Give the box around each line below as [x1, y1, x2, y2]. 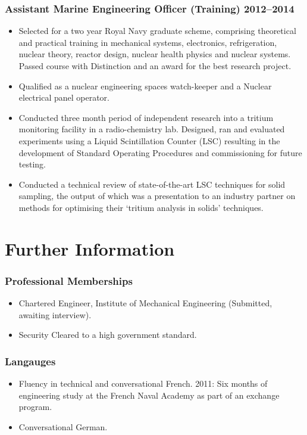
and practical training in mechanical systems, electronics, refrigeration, [18, 36, 277, 48]
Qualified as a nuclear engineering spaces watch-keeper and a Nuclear [18, 79, 272, 92]
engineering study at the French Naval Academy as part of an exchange [18, 389, 280, 401]
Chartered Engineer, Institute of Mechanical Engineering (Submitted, [18, 297, 272, 309]
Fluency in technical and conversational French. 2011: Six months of [18, 377, 268, 390]
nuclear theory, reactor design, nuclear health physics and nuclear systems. [18, 48, 291, 60]
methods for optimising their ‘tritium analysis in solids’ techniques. [18, 201, 264, 213]
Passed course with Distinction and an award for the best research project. [18, 60, 292, 72]
